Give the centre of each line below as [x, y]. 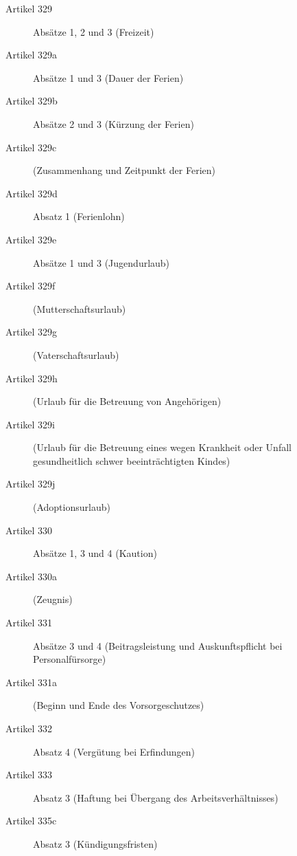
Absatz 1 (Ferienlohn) [79, 216]
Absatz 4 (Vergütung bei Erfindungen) [114, 751]
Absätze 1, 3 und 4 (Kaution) [95, 553]
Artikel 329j [31, 484]
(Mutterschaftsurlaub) [80, 308]
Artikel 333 [29, 775]
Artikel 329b [32, 101]
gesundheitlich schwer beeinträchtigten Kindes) [132, 460]
